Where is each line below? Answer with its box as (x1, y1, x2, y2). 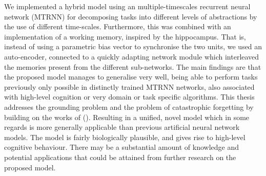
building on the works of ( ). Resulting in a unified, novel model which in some (4, 111, 250, 122)
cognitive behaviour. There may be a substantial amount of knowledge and (4, 142, 239, 152)
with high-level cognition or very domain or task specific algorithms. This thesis (4, 91, 255, 102)
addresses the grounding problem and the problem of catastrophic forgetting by (4, 101, 254, 112)
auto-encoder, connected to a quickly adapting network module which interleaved (4, 51, 259, 62)
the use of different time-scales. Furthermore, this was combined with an (4, 21, 231, 32)
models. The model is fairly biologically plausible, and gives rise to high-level (4, 131, 245, 142)
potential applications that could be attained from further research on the (4, 151, 236, 162)
